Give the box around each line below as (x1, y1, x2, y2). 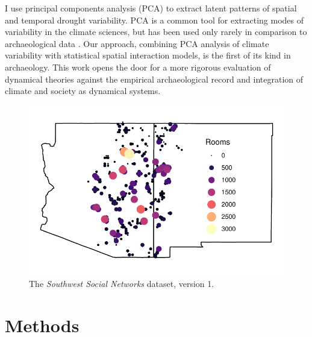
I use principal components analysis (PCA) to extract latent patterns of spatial (5, 2, 297, 14)
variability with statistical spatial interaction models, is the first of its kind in (5, 49, 291, 61)
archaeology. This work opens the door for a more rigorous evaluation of (5, 60, 271, 73)
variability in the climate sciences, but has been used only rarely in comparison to (5, 25, 307, 38)
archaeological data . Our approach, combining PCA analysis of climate (5, 37, 269, 49)
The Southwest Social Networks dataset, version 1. (29, 277, 214, 289)
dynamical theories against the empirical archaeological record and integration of (5, 72, 304, 85)
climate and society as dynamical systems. (5, 84, 161, 97)
